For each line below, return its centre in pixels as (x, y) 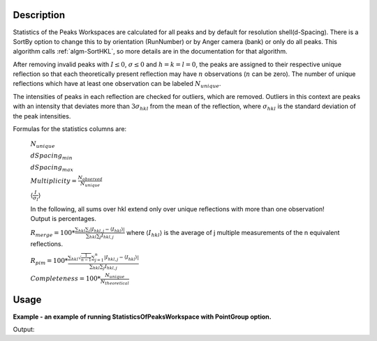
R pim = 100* (49, 262)
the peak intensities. (42, 116)
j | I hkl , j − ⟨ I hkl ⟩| (106, 230)
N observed (90, 178)
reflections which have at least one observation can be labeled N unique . (117, 85)
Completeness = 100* (66, 279)
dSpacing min (51, 157)
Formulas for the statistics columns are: (70, 129)
